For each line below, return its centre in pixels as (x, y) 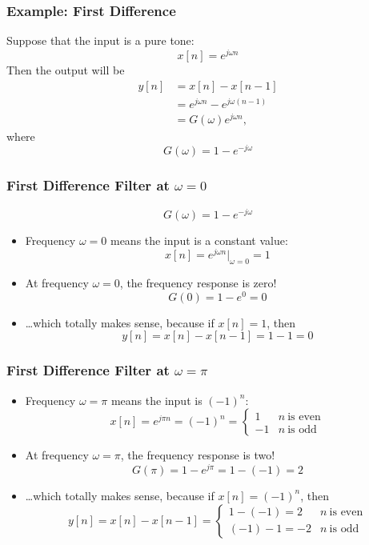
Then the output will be (66, 69)
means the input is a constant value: (199, 240)
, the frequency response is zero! (198, 283)
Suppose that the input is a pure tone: (100, 40)
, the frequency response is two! (198, 455)
